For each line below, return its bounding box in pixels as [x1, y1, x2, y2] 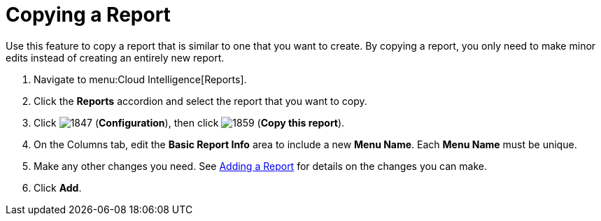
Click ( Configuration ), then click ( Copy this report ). [34, 116, 345, 129]
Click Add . [34, 181, 82, 194]
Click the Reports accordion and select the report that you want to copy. [34, 94, 367, 107]
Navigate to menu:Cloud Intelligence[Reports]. [34, 73, 247, 85]
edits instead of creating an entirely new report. [6, 51, 225, 64]
